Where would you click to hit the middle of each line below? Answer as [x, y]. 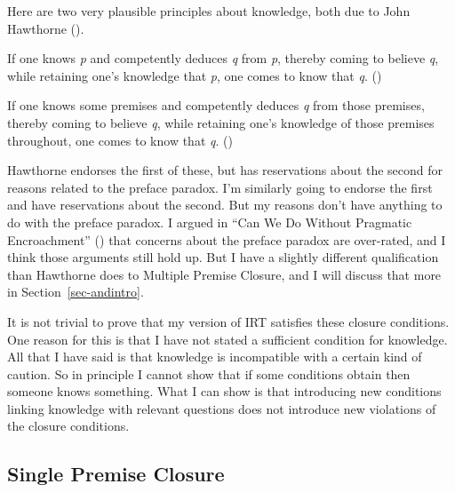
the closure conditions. [68, 426]
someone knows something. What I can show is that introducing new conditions [224, 391]
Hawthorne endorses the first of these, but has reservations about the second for [225, 170]
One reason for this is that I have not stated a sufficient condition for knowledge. [227, 339]
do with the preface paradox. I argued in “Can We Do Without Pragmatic [210, 222]
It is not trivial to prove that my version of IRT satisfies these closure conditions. [228, 321]
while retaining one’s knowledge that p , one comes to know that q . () [195, 75]
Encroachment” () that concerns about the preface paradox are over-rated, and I [227, 239]
